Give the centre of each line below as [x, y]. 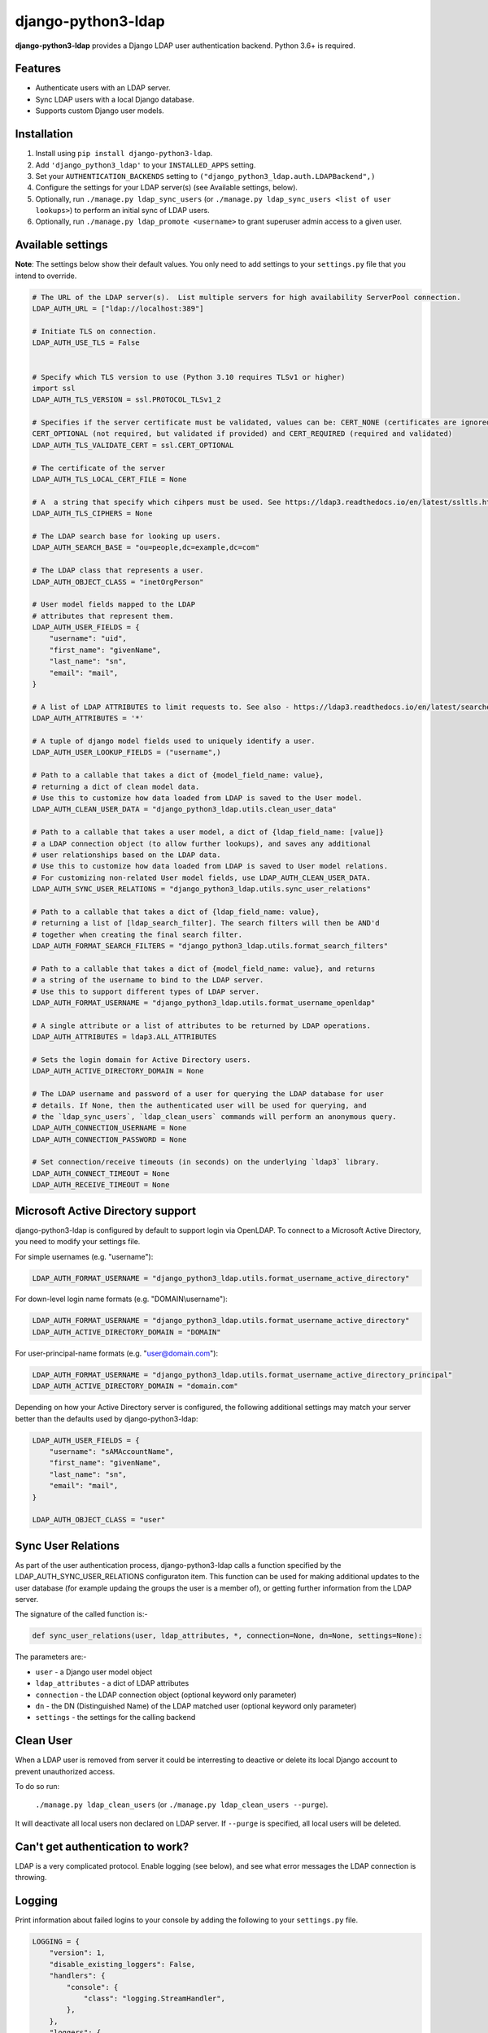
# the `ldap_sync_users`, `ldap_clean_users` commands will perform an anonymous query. [215, 1117]
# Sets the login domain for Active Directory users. [142, 1060]
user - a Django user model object [94, 1672]
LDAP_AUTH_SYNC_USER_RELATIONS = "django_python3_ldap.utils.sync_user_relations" [202, 889]
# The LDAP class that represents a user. [118, 570]
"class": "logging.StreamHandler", [154, 1998]
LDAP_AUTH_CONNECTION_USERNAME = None [109, 1128]
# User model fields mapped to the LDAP [113, 605]
